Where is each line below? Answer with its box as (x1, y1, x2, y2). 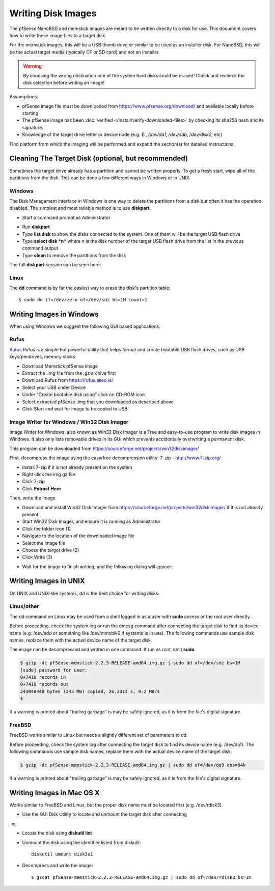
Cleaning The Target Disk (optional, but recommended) (9, 154, 188, 163)
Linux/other (9, 603, 39, 610)
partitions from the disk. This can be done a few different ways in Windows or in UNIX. (9, 175, 191, 181)
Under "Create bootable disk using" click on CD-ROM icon (22, 392, 145, 398)
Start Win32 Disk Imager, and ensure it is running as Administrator (22, 518, 161, 524)
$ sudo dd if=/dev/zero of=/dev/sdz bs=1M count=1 (18, 297, 148, 302)
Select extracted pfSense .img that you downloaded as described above (22, 399, 174, 405)
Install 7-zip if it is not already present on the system (22, 464, 132, 470)
